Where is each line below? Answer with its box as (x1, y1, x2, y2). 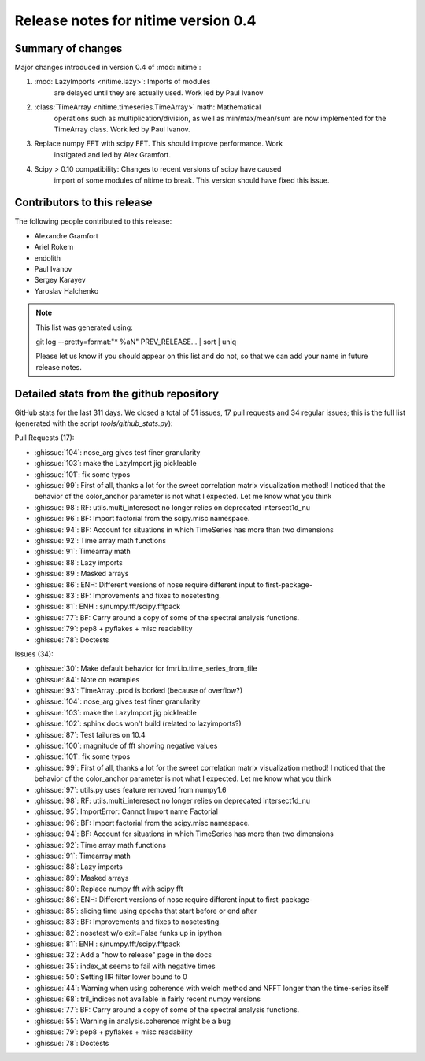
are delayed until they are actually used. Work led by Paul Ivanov (54, 87, 264, 98)
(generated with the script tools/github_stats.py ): (14, 419, 173, 428)
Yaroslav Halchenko (34, 286, 99, 295)
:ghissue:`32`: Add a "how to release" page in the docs (34, 950, 213, 959)
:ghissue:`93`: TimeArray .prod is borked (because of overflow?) (34, 686, 243, 696)
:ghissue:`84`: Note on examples (34, 675, 140, 684)
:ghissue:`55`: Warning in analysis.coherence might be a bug (34, 1016, 231, 1026)
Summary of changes (14, 42, 123, 55)
